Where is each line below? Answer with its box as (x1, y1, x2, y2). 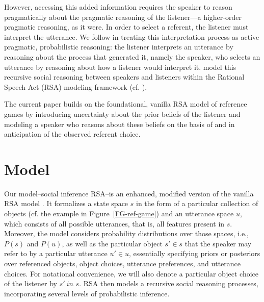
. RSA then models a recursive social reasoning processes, (79, 278, 258, 289)
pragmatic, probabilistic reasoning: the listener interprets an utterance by (4, 41, 233, 52)
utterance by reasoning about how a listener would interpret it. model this (4, 61, 236, 72)
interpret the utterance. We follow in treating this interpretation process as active (4, 31, 259, 42)
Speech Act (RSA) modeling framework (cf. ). (4, 81, 147, 92)
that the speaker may (184, 238, 252, 248)
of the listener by (4, 278, 57, 289)
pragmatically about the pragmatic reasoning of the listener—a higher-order (4, 11, 242, 22)
